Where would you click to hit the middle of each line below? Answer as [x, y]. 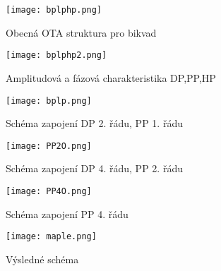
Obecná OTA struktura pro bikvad [81, 32]
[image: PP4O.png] [49, 191]
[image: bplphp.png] [54, 10]
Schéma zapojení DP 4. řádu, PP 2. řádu [94, 168]
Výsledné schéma [42, 259]
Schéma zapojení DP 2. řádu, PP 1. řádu [94, 123]
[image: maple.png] [51, 237]
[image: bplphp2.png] [56, 55]
